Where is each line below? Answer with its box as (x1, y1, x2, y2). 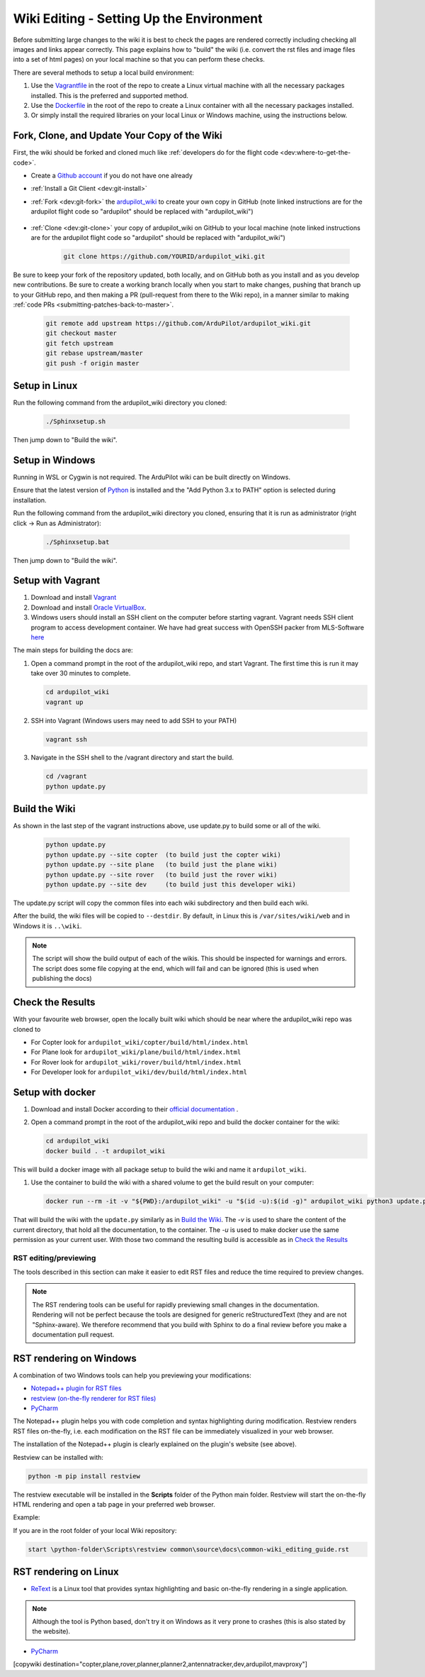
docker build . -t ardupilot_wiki (45, 1147, 166, 1155)
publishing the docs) (32, 974, 92, 983)
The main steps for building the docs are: (13, 646, 134, 654)
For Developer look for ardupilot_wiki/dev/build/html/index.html (30, 1068, 248, 1077)
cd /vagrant (45, 772, 88, 781)
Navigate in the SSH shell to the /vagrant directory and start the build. (30, 753, 234, 762)
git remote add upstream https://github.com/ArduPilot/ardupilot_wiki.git (45, 319, 312, 328)
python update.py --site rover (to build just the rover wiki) (45, 870, 278, 879)
